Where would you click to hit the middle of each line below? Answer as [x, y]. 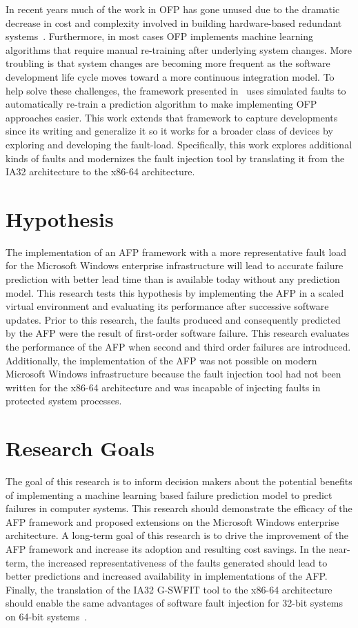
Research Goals [80, 448]
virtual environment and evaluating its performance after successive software [167, 306]
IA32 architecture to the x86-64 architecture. [100, 171]
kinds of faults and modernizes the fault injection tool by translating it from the [175, 158]
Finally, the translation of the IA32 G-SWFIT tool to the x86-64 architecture [169, 589]
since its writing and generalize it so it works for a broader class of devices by [169, 131]
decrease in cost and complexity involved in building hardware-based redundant [174, 22]
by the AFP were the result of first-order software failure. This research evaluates [178, 333]
